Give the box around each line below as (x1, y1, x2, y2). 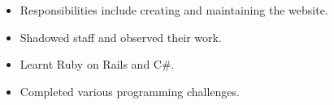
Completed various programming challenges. (20, 82, 240, 99)
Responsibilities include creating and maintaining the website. (20, 2, 328, 18)
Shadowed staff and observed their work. (20, 28, 222, 45)
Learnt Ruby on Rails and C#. (20, 56, 175, 73)
